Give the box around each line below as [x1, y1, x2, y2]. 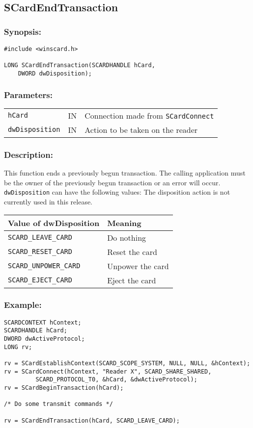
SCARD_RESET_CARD [8, 248, 72, 255]
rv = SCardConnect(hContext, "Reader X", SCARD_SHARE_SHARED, [4, 368, 212, 375]
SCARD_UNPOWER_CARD [8, 262, 81, 270]
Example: [4, 299, 42, 311]
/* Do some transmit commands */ [4, 401, 113, 408]
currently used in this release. [4, 196, 93, 206]
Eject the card [107, 274, 156, 286]
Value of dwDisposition [8, 217, 100, 228]
